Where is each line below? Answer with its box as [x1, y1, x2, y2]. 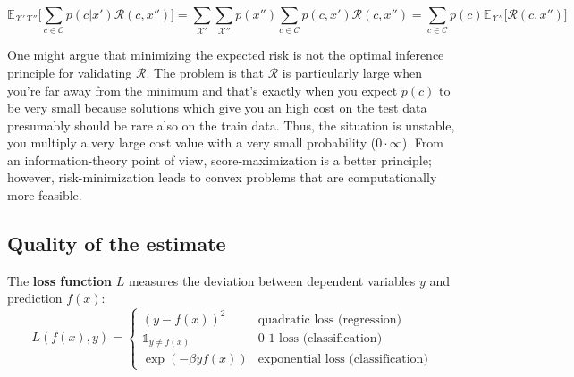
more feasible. [7, 186, 82, 205]
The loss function [7, 271, 113, 289]
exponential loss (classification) [257, 353, 428, 366]
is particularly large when [282, 63, 422, 81]
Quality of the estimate [7, 230, 226, 257]
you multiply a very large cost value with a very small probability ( [7, 133, 376, 152]
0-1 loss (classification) [257, 331, 383, 345]
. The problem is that [146, 63, 265, 81]
